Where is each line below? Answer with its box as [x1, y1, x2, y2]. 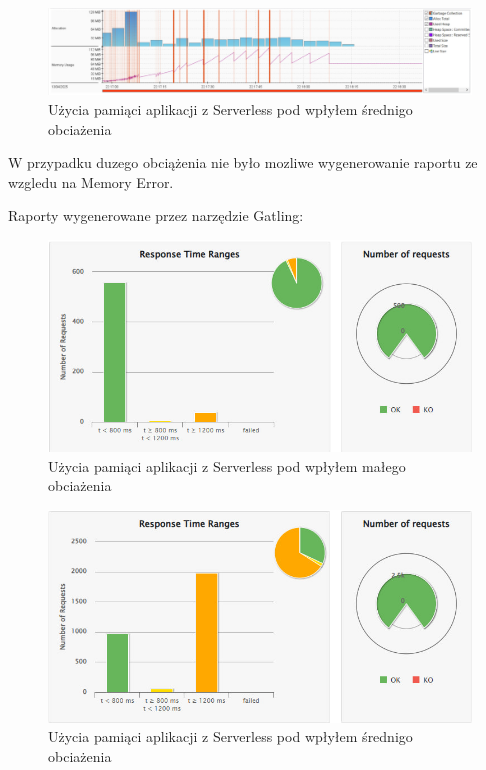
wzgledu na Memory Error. [8, 171, 174, 192]
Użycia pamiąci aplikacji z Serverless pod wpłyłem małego [48, 455, 406, 476]
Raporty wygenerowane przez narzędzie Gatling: [8, 205, 304, 226]
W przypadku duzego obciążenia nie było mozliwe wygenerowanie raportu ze [8, 152, 478, 173]
